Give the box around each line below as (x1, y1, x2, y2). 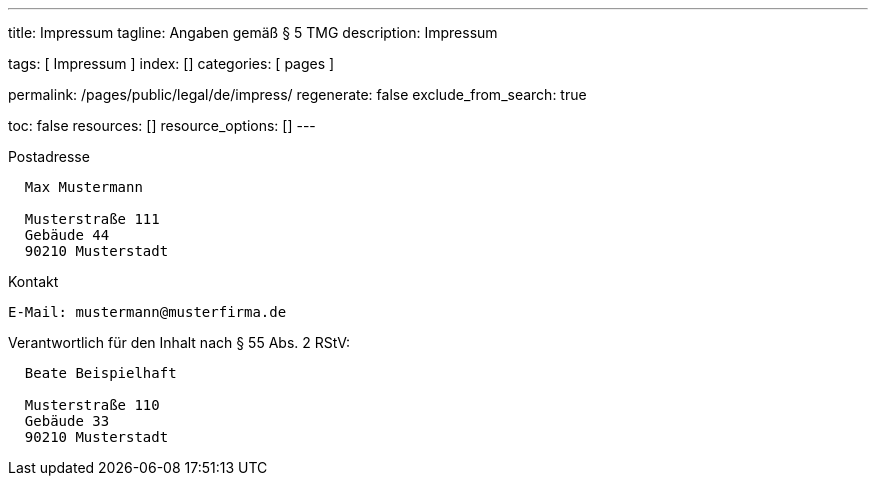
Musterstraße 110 (24, 397, 160, 413)
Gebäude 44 (24, 227, 110, 243)
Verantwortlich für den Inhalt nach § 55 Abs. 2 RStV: (8, 334, 350, 351)
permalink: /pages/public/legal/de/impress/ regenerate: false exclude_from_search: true (8, 86, 587, 103)
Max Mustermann (24, 179, 143, 195)
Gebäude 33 (24, 413, 110, 429)
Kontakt (8, 273, 59, 290)
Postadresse (8, 148, 90, 165)
